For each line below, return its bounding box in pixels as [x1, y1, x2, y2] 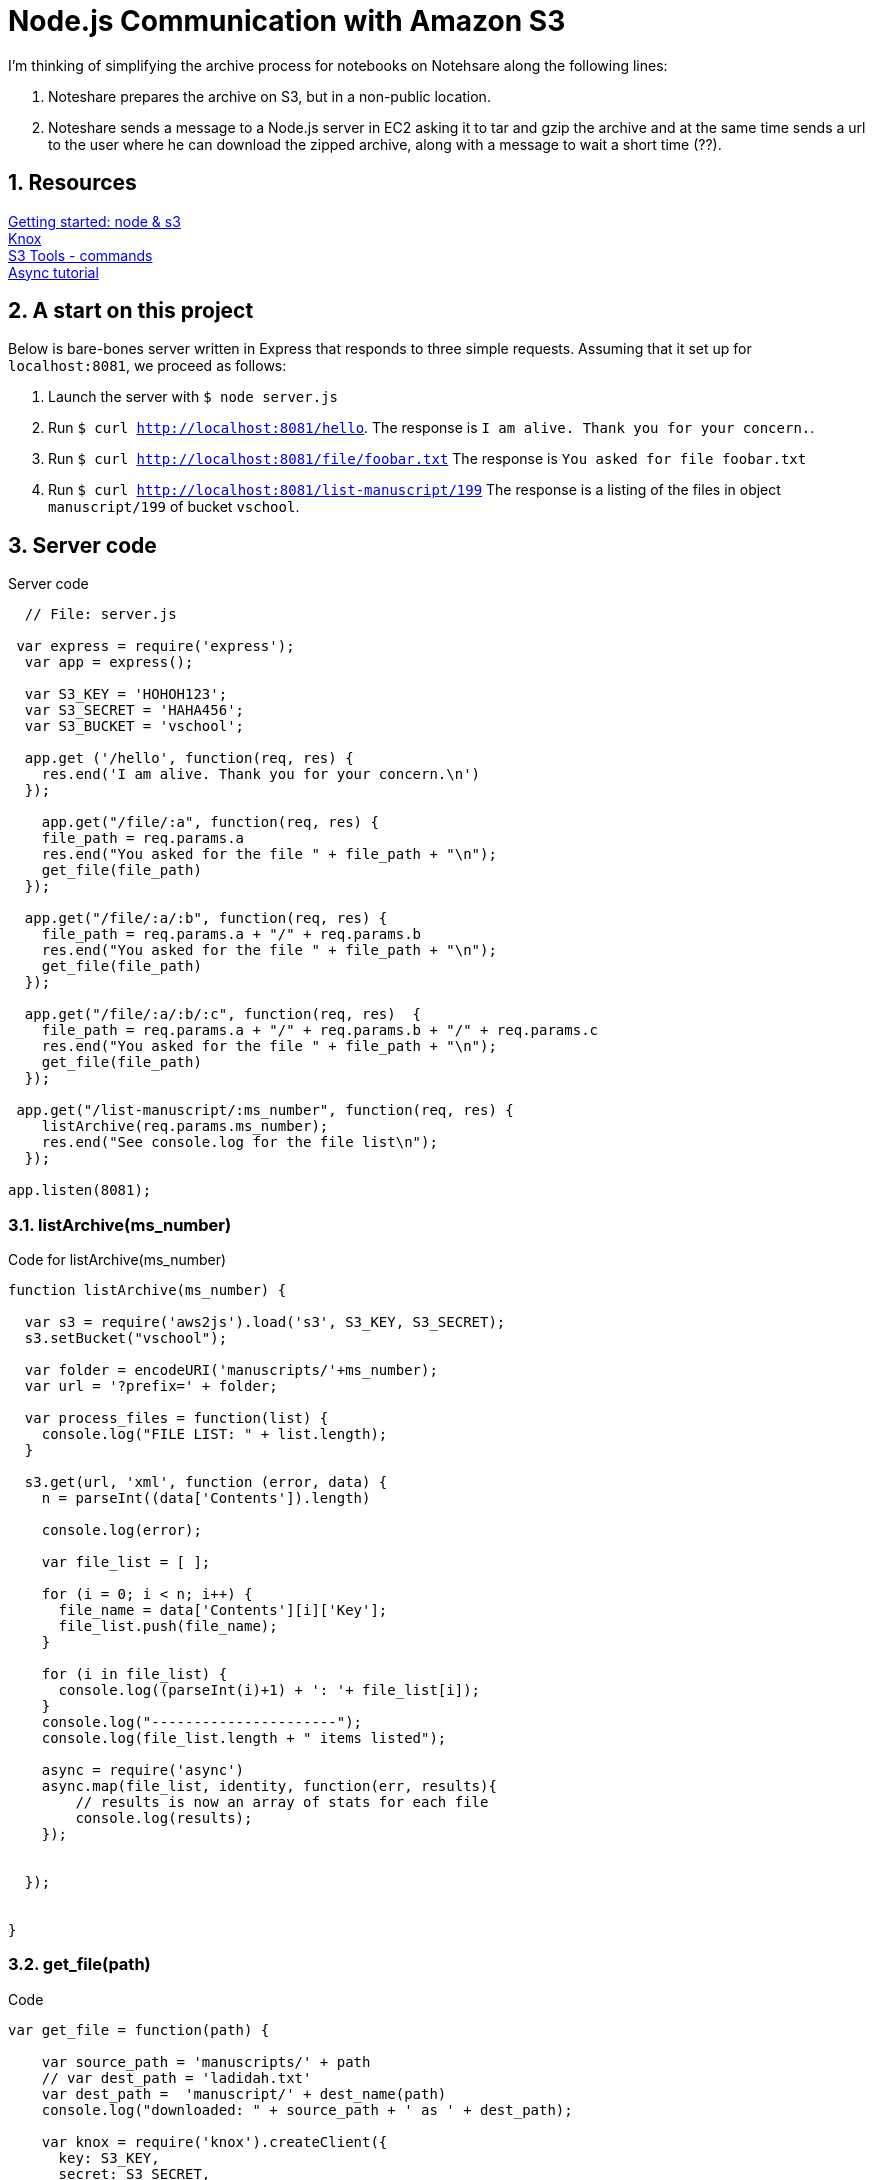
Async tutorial [8, 263, 99, 281]
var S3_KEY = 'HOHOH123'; [24, 686, 228, 703]
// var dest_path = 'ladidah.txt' [41, 2069, 312, 2086]
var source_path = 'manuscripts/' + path [41, 2053, 371, 2070]
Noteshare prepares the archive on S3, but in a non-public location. [48, 87, 491, 105]
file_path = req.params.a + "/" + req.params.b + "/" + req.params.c [41, 1022, 599, 1039]
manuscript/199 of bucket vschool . [48, 498, 300, 516]
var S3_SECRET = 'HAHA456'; [24, 702, 245, 719]
